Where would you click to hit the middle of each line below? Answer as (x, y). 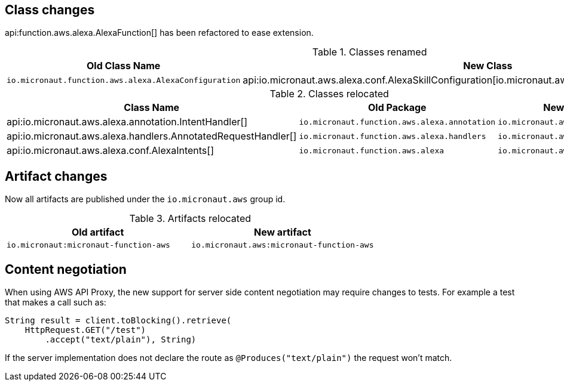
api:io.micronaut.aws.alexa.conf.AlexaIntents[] (110, 151)
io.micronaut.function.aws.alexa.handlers (393, 136)
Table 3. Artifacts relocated (190, 219)
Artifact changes (56, 176)
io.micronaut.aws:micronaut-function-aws (283, 245)
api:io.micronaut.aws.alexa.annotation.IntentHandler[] (127, 122)
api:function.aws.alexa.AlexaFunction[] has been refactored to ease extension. (159, 33)
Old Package (397, 108)
